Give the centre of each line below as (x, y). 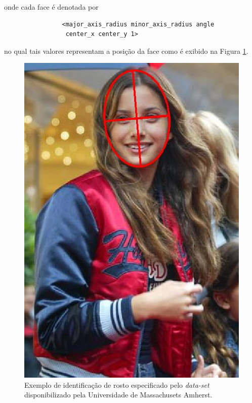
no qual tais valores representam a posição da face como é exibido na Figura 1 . (126, 51)
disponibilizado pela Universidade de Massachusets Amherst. (118, 395)
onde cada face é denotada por (51, 7)
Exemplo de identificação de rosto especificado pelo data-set (117, 384)
